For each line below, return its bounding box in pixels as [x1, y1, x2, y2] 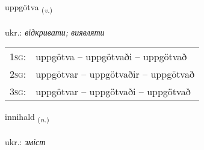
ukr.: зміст [5, 136, 46, 148]
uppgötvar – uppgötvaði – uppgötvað [36, 84, 191, 99]
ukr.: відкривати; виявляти [5, 25, 105, 38]
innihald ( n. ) [5, 110, 49, 125]
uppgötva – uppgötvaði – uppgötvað [36, 49, 187, 64]
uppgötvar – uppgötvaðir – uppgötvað [36, 67, 194, 81]
